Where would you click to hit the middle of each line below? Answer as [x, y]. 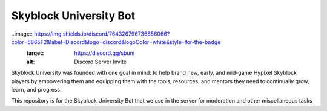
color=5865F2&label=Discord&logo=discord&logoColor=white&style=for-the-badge [116, 42]
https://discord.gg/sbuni [104, 53]
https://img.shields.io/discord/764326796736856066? [102, 34]
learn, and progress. [36, 89]
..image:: [22, 34]
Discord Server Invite [101, 62]
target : [35, 53]
